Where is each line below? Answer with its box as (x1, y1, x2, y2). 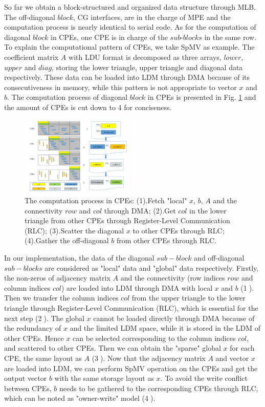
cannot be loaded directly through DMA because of (93, 312, 255, 323)
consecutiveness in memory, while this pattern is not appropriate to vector (4, 81, 237, 92)
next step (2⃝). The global (4, 312, 84, 323)
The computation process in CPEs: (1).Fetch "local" (25, 195, 187, 206)
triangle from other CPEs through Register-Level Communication (25, 215, 230, 226)
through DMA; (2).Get (104, 205, 176, 216)
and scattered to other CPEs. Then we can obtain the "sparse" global (4, 342, 221, 353)
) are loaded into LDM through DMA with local (61, 282, 213, 293)
